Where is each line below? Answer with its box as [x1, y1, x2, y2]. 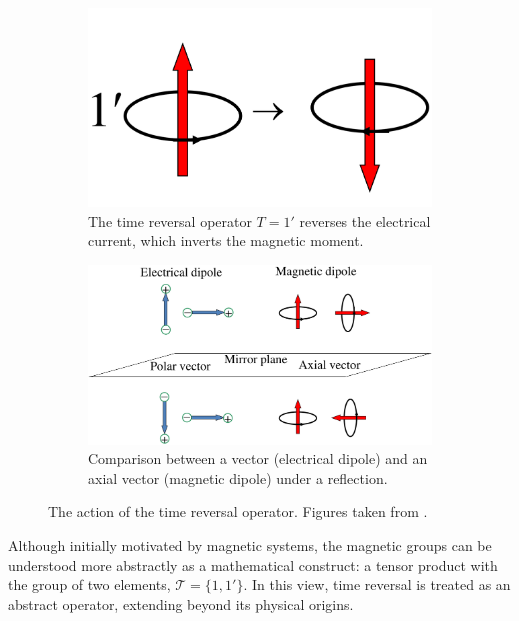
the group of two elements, [8, 574, 171, 595]
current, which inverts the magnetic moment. [88, 230, 364, 251]
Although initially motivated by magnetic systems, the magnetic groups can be [8, 534, 492, 555]
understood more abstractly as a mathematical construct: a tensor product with [8, 554, 498, 575]
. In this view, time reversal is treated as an [243, 574, 511, 595]
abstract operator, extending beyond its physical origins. [8, 593, 354, 614]
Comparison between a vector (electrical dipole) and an [88, 448, 428, 469]
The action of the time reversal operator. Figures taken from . [48, 501, 428, 522]
